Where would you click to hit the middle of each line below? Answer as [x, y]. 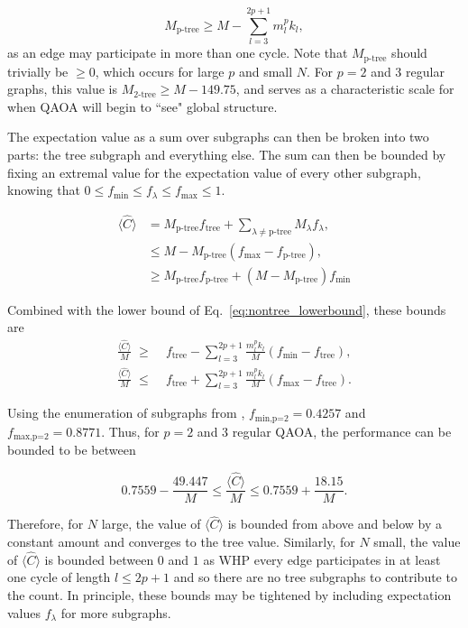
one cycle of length [59, 577]
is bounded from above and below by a [335, 524]
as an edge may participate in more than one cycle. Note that [178, 53]
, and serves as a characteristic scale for [345, 89]
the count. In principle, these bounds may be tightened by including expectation [229, 595]
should [409, 53]
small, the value [417, 542]
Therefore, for [46, 524]
